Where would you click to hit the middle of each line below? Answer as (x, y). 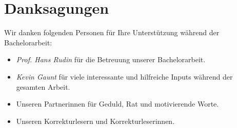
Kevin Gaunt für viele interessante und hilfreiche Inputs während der (124, 76)
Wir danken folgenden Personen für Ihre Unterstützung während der (112, 32)
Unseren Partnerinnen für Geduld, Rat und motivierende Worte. (117, 104)
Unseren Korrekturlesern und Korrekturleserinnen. (95, 121)
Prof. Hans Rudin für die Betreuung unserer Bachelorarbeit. (111, 59)
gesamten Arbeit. (43, 86)
